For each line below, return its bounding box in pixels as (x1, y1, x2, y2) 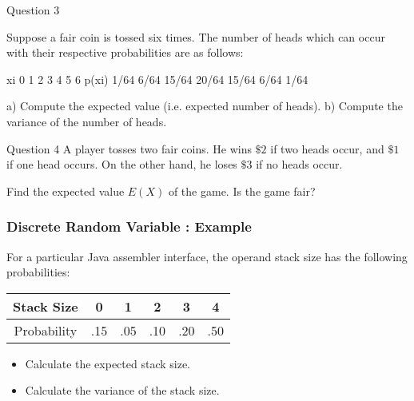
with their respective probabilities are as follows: (6, 44, 244, 61)
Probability (14, 320, 78, 339)
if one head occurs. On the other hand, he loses (6, 156, 237, 173)
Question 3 (6, 2, 60, 18)
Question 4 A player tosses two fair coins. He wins (6, 140, 252, 157)
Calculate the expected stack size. (25, 355, 191, 371)
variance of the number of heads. (6, 113, 167, 129)
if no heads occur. (256, 156, 343, 173)
